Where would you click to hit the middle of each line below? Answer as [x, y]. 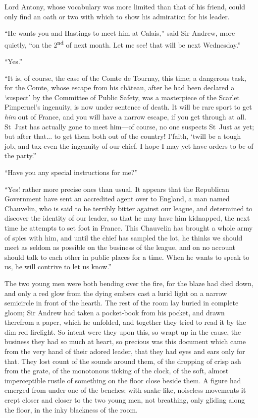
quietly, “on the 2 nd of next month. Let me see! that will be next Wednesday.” [123, 44]
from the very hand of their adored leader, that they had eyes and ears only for [125, 351]
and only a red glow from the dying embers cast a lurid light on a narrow [116, 293]
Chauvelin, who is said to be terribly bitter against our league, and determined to [129, 208]
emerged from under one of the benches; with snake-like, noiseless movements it [125, 390]
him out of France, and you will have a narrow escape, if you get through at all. [126, 117]
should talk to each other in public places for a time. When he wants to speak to [127, 257]
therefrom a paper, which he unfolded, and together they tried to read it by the [125, 322]
